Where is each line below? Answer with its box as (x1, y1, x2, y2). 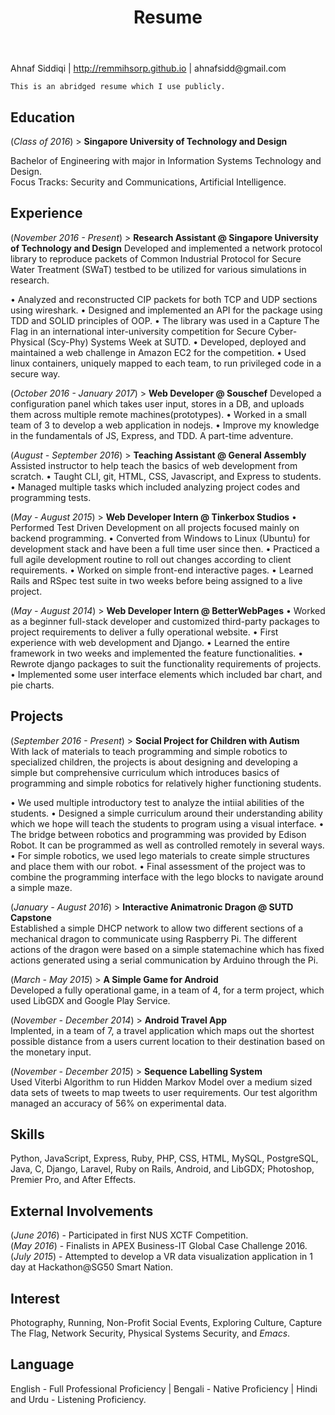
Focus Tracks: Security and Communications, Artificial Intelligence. (10, 176, 287, 188)
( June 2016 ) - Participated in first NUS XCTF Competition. (10, 1229, 249, 1241)
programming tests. (10, 491, 92, 503)
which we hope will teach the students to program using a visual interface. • (10, 817, 325, 830)
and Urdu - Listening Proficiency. (10, 1393, 147, 1405)
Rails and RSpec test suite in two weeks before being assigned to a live (10, 574, 303, 586)
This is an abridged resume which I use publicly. (10, 82, 226, 92)
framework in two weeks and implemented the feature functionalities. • (10, 647, 304, 659)
